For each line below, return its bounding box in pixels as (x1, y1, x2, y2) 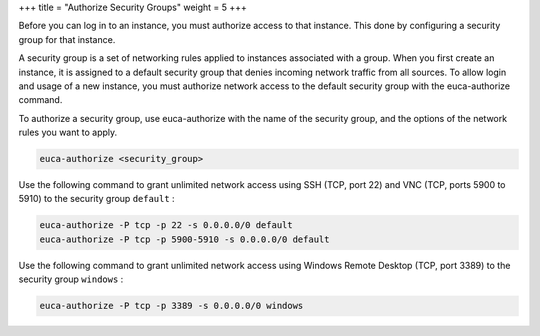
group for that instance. (18, 33, 116, 45)
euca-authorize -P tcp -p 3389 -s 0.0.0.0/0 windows (39, 300, 304, 312)
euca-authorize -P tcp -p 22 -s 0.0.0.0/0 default (39, 220, 294, 231)
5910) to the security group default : (18, 193, 175, 205)
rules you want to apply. (18, 126, 118, 139)
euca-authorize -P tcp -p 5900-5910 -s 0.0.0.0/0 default (39, 233, 330, 245)
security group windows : (18, 273, 124, 285)
